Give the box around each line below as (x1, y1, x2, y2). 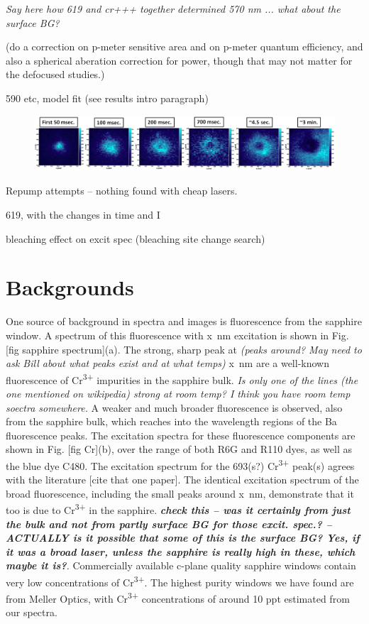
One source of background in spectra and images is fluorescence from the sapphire (6, 314, 362, 329)
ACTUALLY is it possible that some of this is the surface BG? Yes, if (6, 530, 360, 545)
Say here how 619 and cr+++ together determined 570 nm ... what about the (6, 1, 341, 16)
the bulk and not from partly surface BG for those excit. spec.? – (6, 516, 332, 531)
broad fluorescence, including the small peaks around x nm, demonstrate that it (6, 486, 354, 500)
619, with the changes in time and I (6, 207, 160, 221)
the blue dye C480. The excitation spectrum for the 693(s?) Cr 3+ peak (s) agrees (6, 456, 355, 473)
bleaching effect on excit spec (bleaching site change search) (6, 231, 265, 246)
